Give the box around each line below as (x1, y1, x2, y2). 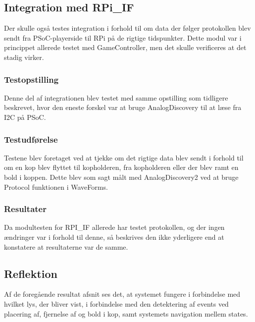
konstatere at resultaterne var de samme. (4, 241, 128, 252)
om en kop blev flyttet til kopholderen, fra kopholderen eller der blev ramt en (4, 162, 239, 172)
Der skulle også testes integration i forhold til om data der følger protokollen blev (4, 23, 251, 33)
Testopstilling (4, 73, 59, 85)
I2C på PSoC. (4, 111, 46, 122)
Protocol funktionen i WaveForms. (4, 181, 108, 192)
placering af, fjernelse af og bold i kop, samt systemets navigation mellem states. (4, 308, 248, 319)
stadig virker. (4, 52, 44, 62)
